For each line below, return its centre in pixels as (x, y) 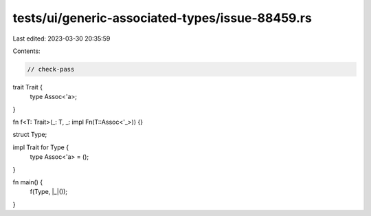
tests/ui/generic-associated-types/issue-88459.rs (162, 18)
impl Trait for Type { (41, 147)
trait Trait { (27, 87)
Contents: (26, 51)
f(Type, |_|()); (49, 192)
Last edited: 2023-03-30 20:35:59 (61, 39)
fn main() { (28, 182)
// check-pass (51, 69)
